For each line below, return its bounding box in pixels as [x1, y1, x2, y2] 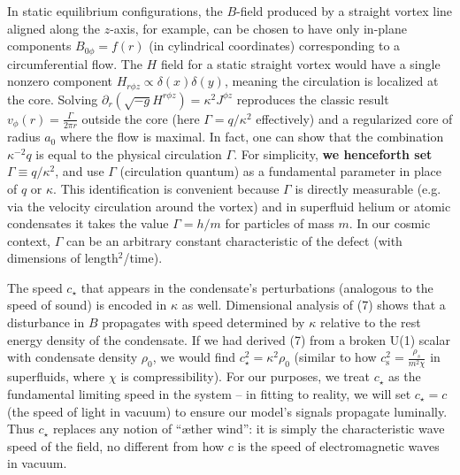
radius [7, 127, 41, 146]
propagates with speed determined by [102, 313, 305, 332]
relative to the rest [319, 313, 421, 332]
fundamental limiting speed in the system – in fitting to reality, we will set [7, 385, 411, 402]
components [7, 36, 72, 55]
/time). [123, 249, 163, 267]
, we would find [152, 348, 236, 366]
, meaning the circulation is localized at [224, 72, 439, 90]
